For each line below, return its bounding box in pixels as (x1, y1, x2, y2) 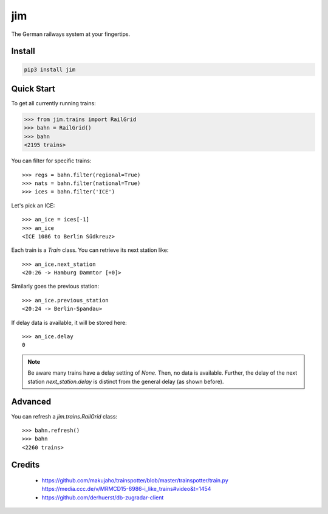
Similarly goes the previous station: (11, 283, 100, 290)
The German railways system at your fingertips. (11, 30, 131, 38)
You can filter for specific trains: (11, 157, 92, 164)
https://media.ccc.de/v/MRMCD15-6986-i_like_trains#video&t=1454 (41, 485, 211, 493)
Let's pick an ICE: (11, 201, 55, 209)
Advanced (11, 397, 52, 407)
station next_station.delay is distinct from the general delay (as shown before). (27, 378, 224, 385)
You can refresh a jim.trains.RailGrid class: (11, 412, 118, 420)
